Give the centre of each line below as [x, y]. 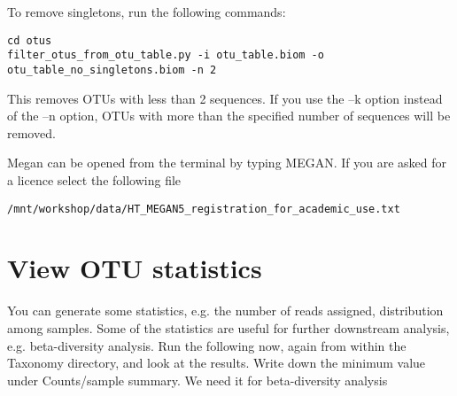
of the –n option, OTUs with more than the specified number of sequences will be [229, 116]
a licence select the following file [94, 179]
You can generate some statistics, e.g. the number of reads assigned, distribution [225, 311]
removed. [31, 132]
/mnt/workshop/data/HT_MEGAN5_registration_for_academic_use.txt [204, 209]
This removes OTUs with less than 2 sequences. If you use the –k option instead [225, 98]
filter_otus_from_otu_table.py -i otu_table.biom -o [166, 55]
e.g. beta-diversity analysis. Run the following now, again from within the [207, 345]
